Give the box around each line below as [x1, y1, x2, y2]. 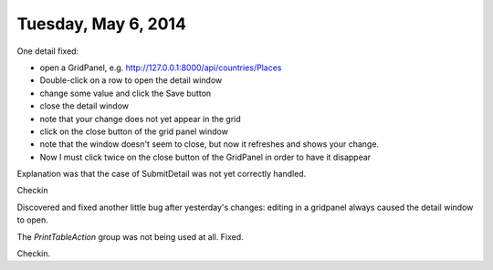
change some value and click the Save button [39, 88, 212, 99]
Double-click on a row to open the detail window [39, 75, 223, 86]
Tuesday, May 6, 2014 [16, 14, 187, 34]
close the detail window [39, 100, 130, 111]
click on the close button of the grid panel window [39, 126, 228, 137]
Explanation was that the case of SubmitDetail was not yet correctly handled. [16, 169, 307, 180]
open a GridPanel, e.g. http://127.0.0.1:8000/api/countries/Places [39, 62, 282, 73]
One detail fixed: [16, 46, 79, 57]
